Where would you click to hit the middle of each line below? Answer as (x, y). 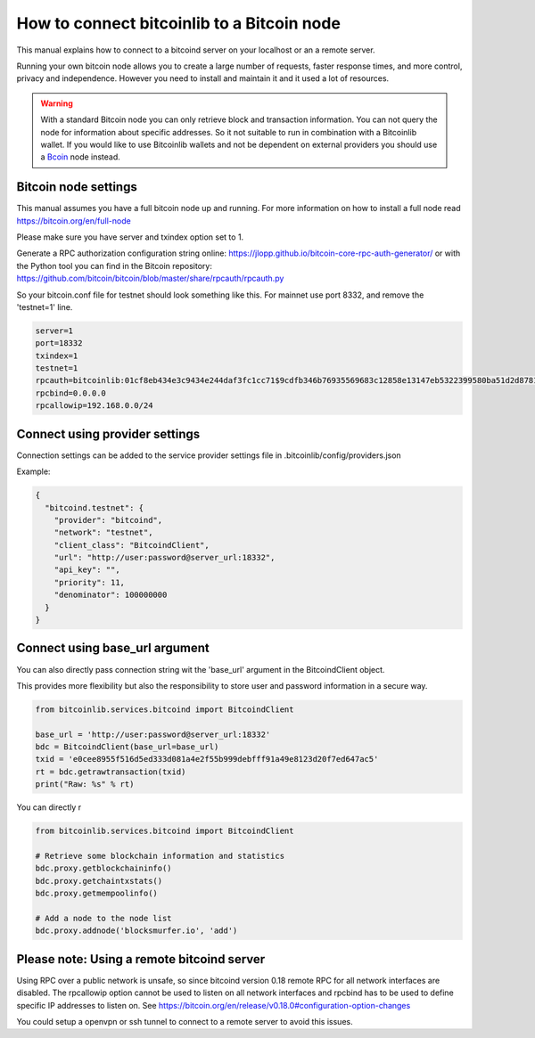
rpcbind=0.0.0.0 (71, 393)
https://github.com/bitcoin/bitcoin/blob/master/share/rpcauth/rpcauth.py (150, 278)
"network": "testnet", (103, 533)
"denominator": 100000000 (111, 595)
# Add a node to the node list (104, 918)
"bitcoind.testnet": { (95, 507)
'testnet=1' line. (45, 306)
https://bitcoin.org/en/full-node (74, 221)
